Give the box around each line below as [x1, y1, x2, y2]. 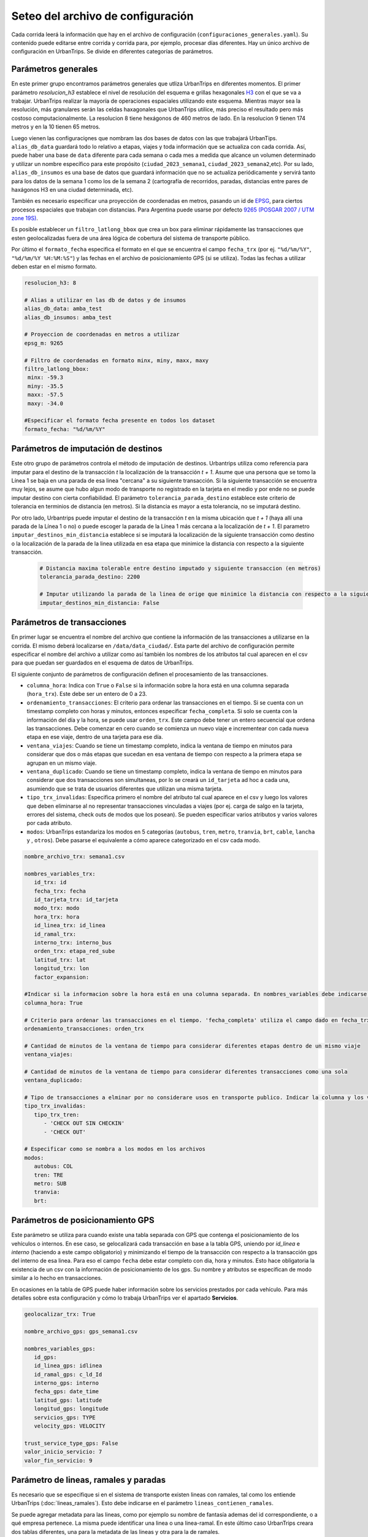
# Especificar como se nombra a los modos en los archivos [24, 1145, 205, 1153]
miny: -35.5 [28, 382, 64, 390]
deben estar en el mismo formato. [11, 263, 98, 271]
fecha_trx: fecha [34, 887, 86, 895]
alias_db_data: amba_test [24, 305, 102, 312]
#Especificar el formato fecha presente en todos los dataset [24, 417, 215, 424]
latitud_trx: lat [34, 956, 86, 963]
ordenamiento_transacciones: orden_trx [24, 1025, 144, 1032]
